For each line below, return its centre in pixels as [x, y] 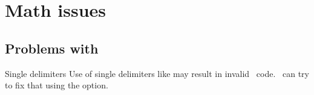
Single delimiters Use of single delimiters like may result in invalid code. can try [157, 73]
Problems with [52, 48]
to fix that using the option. [57, 85]
